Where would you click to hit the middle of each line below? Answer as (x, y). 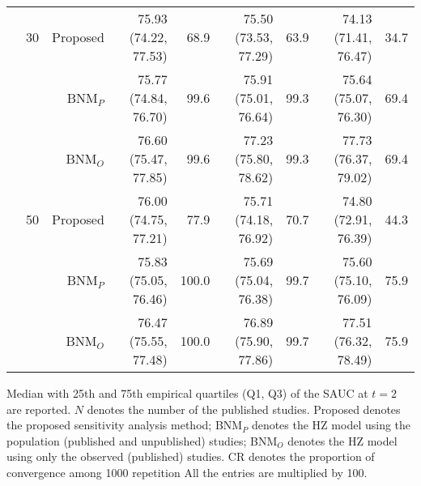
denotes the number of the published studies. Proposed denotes (244, 409)
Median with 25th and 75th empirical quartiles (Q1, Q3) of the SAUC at (187, 393)
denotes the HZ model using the (331, 425)
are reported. (39, 409)
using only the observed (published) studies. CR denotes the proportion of (191, 456)
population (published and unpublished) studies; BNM (142, 440)
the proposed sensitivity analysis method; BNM (125, 425)
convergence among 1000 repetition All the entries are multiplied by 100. (187, 472)
